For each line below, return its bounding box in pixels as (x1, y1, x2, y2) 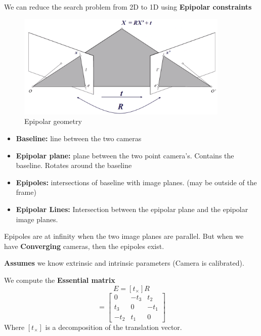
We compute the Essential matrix (4, 274, 115, 285)
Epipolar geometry (24, 116, 82, 127)
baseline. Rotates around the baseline (16, 160, 132, 171)
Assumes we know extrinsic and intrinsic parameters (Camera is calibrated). (4, 258, 244, 268)
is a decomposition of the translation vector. (45, 321, 182, 332)
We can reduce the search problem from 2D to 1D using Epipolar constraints (4, 2, 252, 12)
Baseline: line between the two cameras (16, 133, 142, 143)
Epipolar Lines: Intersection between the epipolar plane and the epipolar (16, 203, 248, 214)
